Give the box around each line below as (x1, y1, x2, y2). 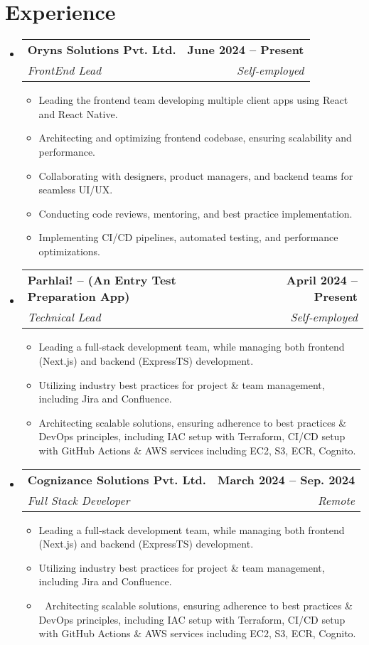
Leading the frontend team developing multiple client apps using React (38, 92, 348, 107)
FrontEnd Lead (27, 62, 102, 79)
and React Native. (38, 106, 118, 121)
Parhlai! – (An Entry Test (27, 272, 176, 289)
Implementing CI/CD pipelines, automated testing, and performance (38, 230, 338, 245)
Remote (317, 491, 355, 508)
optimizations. (38, 243, 101, 258)
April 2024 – (286, 272, 358, 289)
